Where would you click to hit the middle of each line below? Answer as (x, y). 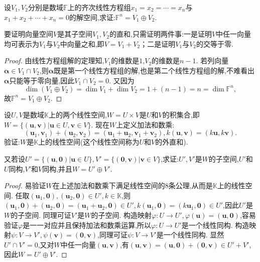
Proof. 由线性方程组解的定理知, (54, 60)
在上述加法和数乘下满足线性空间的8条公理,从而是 (133, 185)
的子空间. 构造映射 (121, 215)
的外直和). (172, 142)
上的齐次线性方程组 (99, 7)
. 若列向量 (212, 60)
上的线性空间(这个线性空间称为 (89, 142)
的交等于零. (215, 43)
